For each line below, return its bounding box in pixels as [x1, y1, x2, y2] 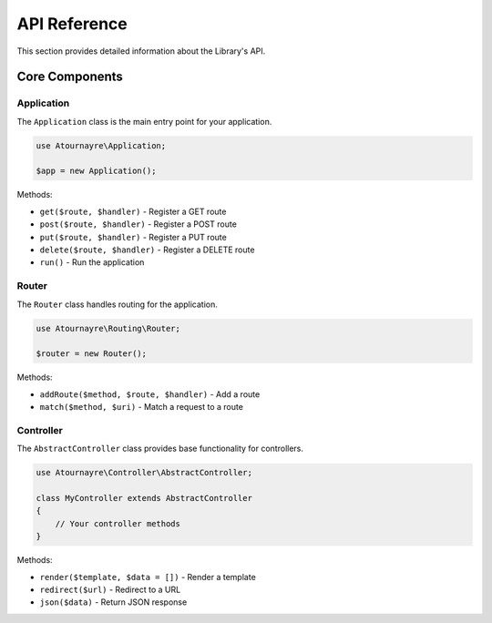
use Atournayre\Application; [36, 140, 167, 150]
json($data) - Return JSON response [39, 597, 188, 608]
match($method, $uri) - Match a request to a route [39, 402, 243, 413]
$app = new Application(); [36, 166, 157, 177]
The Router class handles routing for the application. [16, 299, 219, 310]
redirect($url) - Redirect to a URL [39, 584, 181, 595]
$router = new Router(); [36, 349, 148, 359]
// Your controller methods [55, 518, 181, 528]
